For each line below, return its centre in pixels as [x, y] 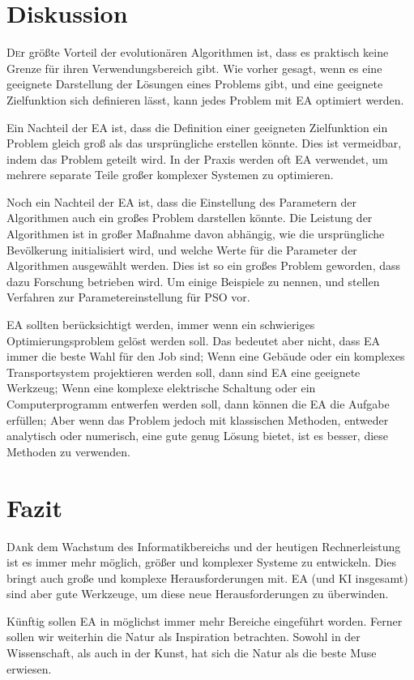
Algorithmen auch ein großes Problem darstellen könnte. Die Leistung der [190, 218]
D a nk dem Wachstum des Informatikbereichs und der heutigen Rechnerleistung [204, 546]
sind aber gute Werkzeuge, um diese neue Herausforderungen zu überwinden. [198, 594]
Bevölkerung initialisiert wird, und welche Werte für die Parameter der [182, 249]
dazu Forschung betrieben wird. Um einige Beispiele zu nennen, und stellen [193, 281]
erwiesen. [29, 668]
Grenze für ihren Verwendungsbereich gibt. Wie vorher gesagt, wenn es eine [194, 68]
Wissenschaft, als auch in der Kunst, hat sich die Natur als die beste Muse [192, 653]
